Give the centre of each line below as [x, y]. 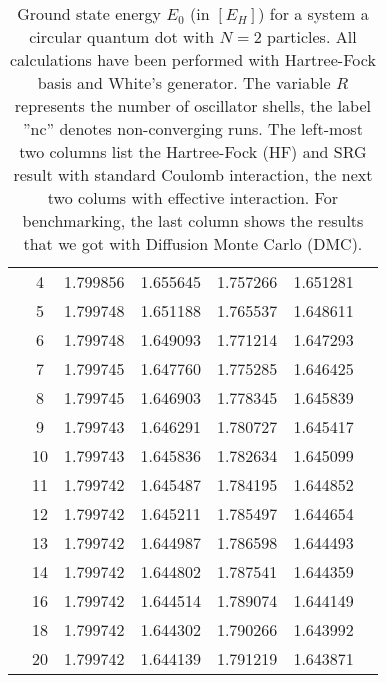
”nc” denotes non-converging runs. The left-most [192, 128]
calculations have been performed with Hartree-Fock [193, 59]
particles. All [312, 36]
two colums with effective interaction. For [192, 197]
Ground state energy [89, 13]
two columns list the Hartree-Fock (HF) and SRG [193, 151]
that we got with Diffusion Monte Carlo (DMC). [193, 243]
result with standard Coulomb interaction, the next [193, 174]
